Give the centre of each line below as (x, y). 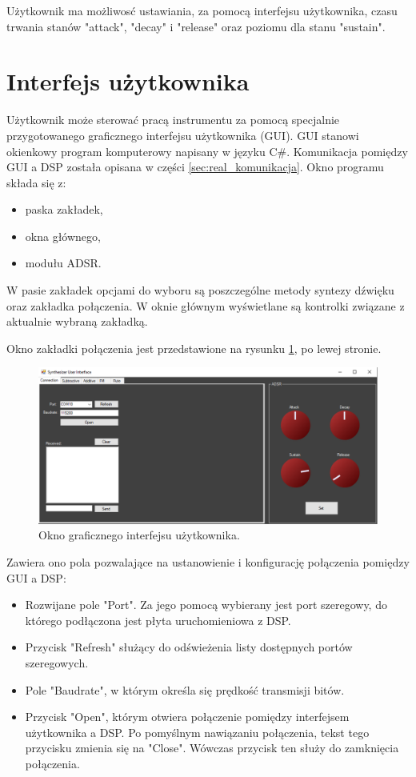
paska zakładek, (64, 209)
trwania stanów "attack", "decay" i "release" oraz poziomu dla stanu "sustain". (196, 26)
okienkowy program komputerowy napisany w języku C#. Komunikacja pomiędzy (207, 151)
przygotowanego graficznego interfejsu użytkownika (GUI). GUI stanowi (183, 135)
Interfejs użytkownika (128, 81)
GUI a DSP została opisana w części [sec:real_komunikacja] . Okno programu (195, 167)
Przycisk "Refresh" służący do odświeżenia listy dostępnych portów (189, 647)
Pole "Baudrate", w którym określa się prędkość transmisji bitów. (185, 689)
